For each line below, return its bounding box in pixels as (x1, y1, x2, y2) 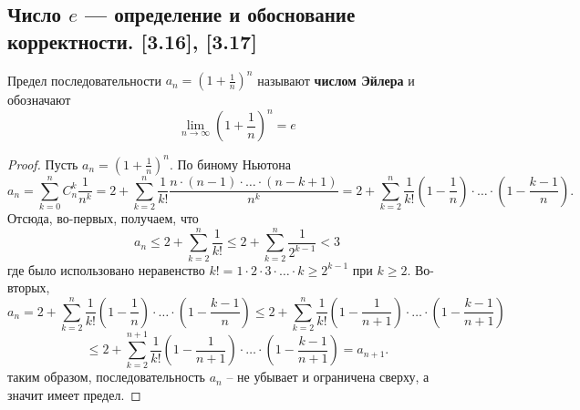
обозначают (7, 90, 71, 109)
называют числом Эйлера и (257, 70, 415, 89)
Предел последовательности (7, 70, 161, 89)
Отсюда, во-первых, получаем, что (7, 209, 199, 228)
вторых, (7, 278, 50, 297)
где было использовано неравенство (7, 260, 205, 279)
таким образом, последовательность (7, 367, 205, 386)
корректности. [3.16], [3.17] (7, 26, 257, 55)
